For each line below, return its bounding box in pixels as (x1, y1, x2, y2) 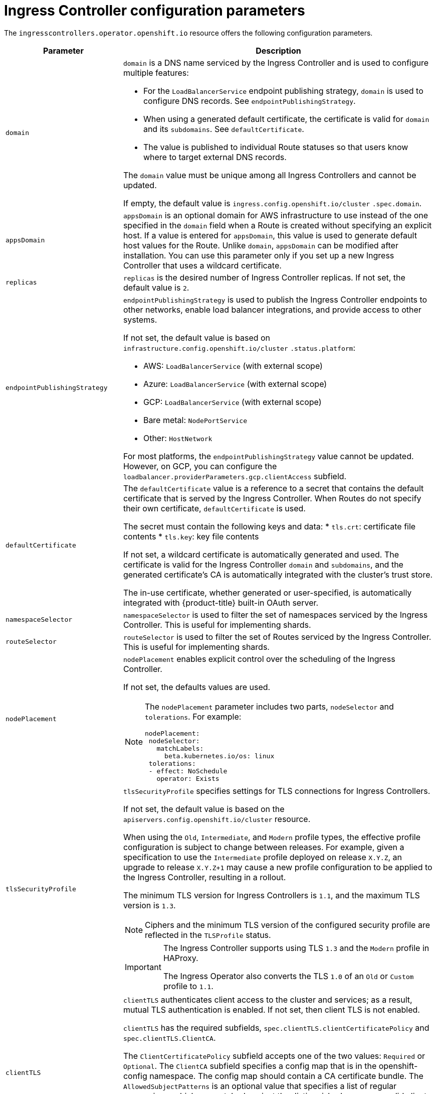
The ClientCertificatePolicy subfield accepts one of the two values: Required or (123, 1050, 425, 1061)
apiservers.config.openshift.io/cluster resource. (123, 813, 311, 824)
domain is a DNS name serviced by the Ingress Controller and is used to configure (123, 57, 429, 68)
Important (124, 962, 161, 972)
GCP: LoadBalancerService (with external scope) (143, 396, 322, 407)
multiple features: (123, 67, 189, 78)
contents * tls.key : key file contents (123, 531, 259, 541)
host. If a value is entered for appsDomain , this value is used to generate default (123, 230, 417, 240)
